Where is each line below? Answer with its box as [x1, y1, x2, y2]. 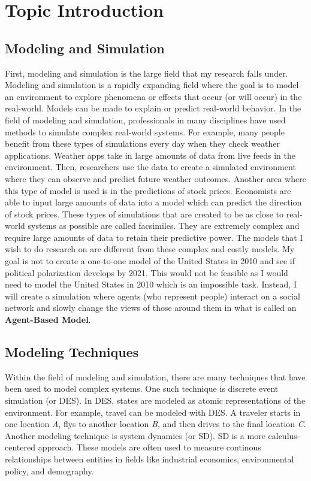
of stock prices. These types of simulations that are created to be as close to [5, 207, 283, 220]
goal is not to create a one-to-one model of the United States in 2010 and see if [5, 255, 295, 267]
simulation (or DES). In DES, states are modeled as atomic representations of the [5, 394, 306, 407]
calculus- [268, 429, 300, 441]
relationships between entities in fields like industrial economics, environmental [5, 453, 294, 465]
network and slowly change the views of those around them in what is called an [5, 301, 297, 314]
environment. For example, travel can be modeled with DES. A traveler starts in [5, 406, 301, 418]
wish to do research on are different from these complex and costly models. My [5, 243, 295, 255]
